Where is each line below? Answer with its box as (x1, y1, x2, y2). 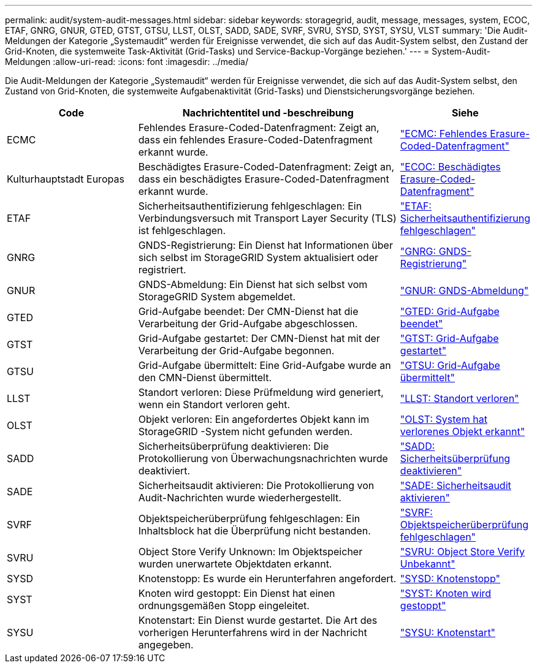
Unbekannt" (400, 558, 455, 570)
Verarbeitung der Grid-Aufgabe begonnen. (138, 344, 335, 357)
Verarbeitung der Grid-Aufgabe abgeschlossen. (138, 317, 358, 330)
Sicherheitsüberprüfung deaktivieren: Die (138, 440, 329, 452)
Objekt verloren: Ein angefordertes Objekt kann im (138, 413, 370, 425)
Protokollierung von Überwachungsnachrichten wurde (138, 452, 388, 465)
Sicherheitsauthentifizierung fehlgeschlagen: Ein (138, 200, 362, 212)
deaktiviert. (138, 465, 191, 477)
